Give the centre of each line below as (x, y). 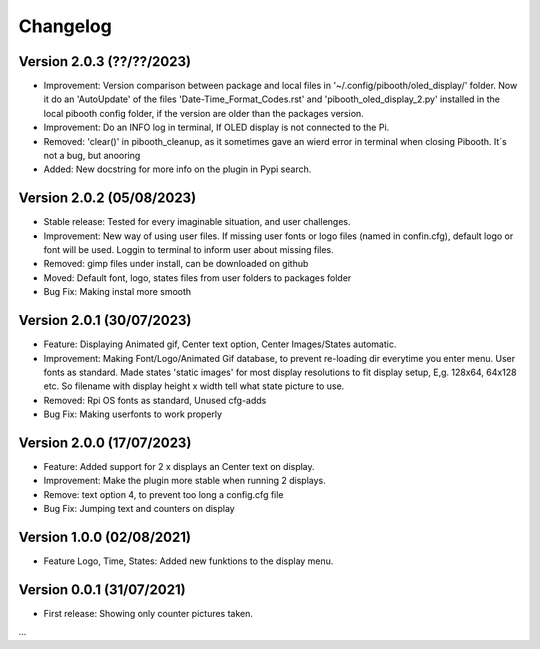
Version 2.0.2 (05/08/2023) (107, 198)
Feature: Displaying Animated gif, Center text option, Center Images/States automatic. (220, 344)
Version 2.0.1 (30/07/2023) (105, 320)
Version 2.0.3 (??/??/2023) (105, 61)
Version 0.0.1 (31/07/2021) (102, 589)
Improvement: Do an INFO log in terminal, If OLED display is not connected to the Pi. (216, 127)
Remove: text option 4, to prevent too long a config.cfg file (163, 494)
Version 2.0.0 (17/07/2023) (105, 442)
